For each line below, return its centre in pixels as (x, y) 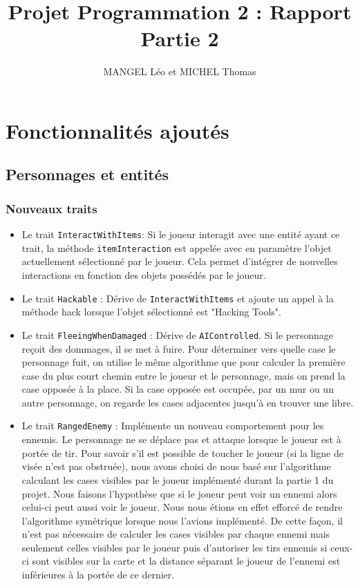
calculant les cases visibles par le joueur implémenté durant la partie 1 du (178, 479)
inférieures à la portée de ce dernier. (98, 575)
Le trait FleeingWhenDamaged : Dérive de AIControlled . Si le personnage (178, 334)
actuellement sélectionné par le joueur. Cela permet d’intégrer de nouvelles (180, 261)
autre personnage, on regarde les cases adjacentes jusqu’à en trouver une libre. (188, 402)
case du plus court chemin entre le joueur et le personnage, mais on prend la (183, 375)
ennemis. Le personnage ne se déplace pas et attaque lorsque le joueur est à (181, 439)
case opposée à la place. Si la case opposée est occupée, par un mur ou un (178, 389)
